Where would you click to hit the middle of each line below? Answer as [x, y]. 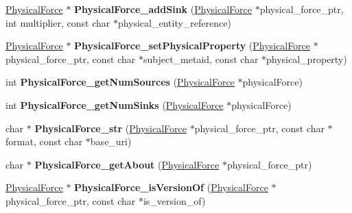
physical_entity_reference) [174, 22]
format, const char [44, 141]
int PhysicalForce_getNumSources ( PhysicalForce [120, 82]
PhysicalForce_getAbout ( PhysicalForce [127, 164]
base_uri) [111, 141]
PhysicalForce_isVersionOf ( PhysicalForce [171, 187]
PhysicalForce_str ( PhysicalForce [110, 128]
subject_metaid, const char [201, 59]
